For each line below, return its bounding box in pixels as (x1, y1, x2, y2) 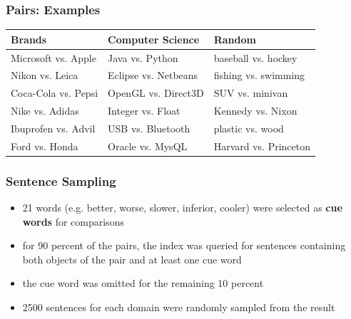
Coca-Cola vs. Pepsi (11, 85, 98, 100)
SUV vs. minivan (213, 85, 288, 100)
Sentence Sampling (6, 172, 116, 189)
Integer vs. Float (108, 103, 180, 118)
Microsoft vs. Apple (11, 50, 96, 65)
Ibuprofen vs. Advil (11, 120, 96, 135)
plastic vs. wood (213, 120, 284, 135)
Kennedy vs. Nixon (213, 103, 297, 118)
